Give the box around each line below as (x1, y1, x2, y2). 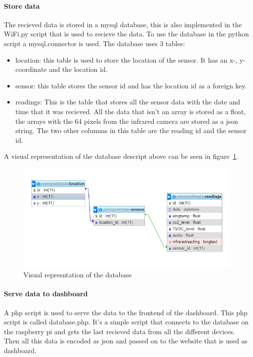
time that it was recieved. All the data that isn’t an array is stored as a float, (15, 106, 246, 116)
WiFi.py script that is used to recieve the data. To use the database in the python (4, 29, 249, 39)
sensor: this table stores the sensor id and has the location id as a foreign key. (15, 80, 247, 90)
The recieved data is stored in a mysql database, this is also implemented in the (4, 19, 242, 29)
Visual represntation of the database (23, 270, 132, 280)
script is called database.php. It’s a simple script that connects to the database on (4, 317, 249, 327)
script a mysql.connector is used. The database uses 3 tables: (4, 38, 185, 48)
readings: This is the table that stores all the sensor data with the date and (15, 97, 240, 107)
